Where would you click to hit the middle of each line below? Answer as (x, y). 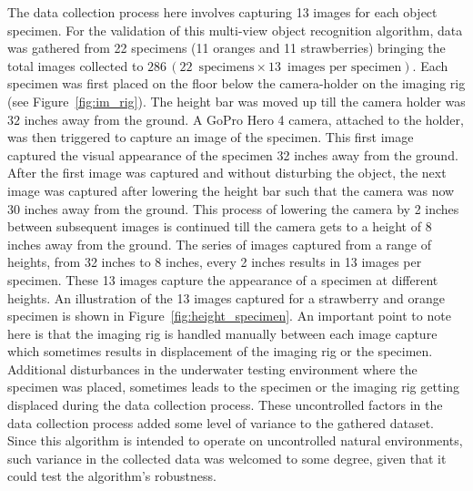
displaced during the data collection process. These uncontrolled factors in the (225, 405)
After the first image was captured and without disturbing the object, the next (227, 173)
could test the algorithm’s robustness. (112, 476)
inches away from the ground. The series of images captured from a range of (220, 244)
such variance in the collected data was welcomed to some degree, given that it (227, 458)
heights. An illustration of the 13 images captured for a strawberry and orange (226, 297)
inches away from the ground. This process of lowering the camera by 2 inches (242, 208)
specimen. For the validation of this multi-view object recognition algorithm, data (235, 30)
